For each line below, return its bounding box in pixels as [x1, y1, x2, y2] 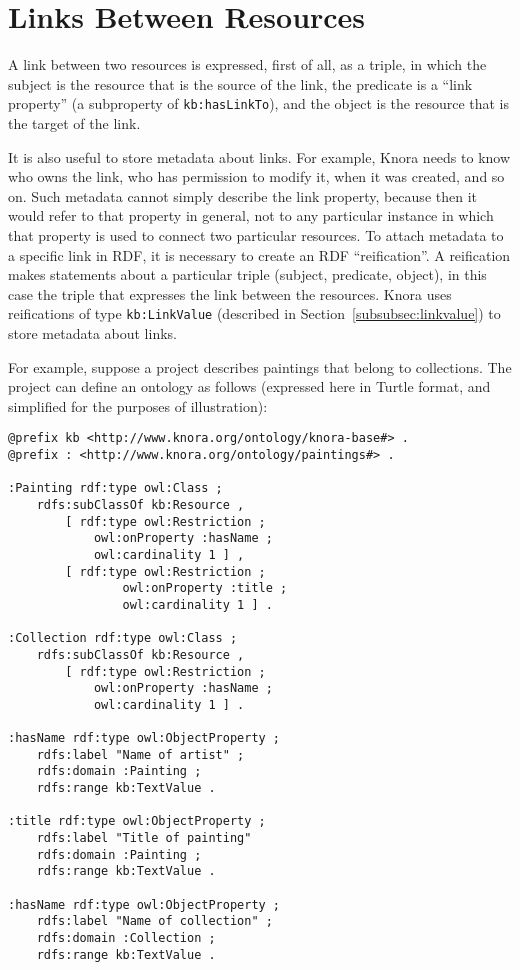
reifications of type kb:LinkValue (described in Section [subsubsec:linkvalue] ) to [8, 303, 501, 324]
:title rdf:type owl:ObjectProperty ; [8, 814, 266, 829]
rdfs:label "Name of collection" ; [36, 914, 273, 929]
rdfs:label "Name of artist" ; [36, 747, 245, 762]
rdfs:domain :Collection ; [36, 931, 216, 946]
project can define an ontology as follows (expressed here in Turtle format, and [8, 376, 491, 397]
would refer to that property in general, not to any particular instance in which [8, 205, 494, 226]
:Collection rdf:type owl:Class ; [8, 631, 238, 646]
